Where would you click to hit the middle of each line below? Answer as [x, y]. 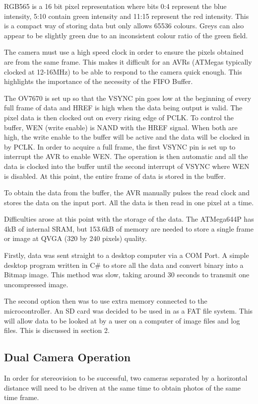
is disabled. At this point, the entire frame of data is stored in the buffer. [115, 176]
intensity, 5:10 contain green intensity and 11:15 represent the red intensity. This [127, 16]
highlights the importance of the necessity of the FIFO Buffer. [98, 81]
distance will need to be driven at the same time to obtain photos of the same [123, 387]
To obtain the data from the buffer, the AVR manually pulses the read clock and [127, 193]
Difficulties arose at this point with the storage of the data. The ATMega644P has [129, 219]
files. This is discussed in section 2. [57, 330]
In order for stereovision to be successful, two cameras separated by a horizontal [126, 378]
